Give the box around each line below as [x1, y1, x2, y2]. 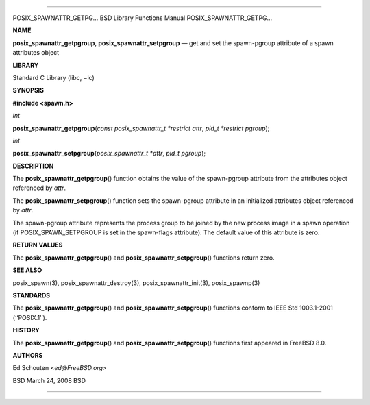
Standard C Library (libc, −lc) [12, 73, 95, 82]
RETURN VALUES [12, 241, 63, 249]
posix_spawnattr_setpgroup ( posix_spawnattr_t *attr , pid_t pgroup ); [12, 149, 206, 158]
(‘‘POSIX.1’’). [12, 313, 47, 321]
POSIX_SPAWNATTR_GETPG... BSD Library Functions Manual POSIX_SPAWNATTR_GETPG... [12, 14, 273, 22]
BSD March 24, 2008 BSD [12, 376, 86, 384]
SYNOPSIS [12, 86, 45, 95]
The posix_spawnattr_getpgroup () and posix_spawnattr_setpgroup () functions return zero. [12, 254, 275, 262]
